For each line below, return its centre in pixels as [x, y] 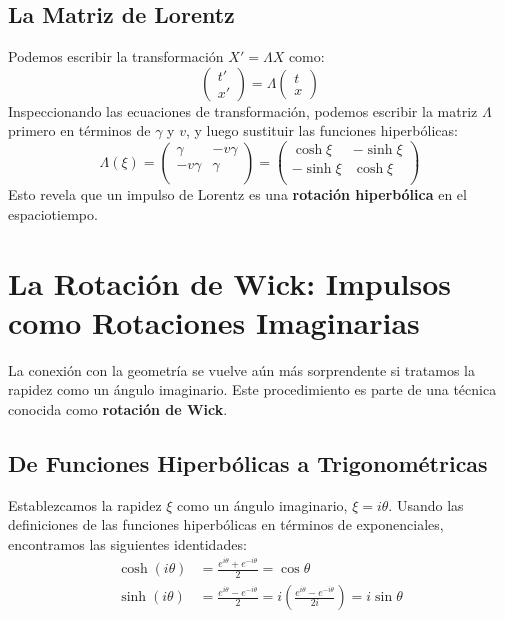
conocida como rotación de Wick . [118, 408]
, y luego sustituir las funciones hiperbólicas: [321, 130]
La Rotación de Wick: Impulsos [230, 282]
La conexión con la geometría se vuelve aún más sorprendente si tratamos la [241, 369]
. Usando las [426, 504]
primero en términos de [79, 130]
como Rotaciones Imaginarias [214, 321]
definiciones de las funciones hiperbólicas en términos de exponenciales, [226, 524]
